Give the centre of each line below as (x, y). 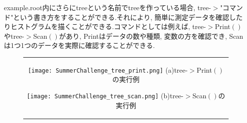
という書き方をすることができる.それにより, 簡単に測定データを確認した (128, 17)
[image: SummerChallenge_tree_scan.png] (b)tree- (105, 95)
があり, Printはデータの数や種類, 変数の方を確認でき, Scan (151, 36)
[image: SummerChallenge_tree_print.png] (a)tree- (108, 69)
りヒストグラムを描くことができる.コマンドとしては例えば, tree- (105, 26)
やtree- (14, 36)
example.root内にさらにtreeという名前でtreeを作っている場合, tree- (108, 7)
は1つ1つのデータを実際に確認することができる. (79, 45)
